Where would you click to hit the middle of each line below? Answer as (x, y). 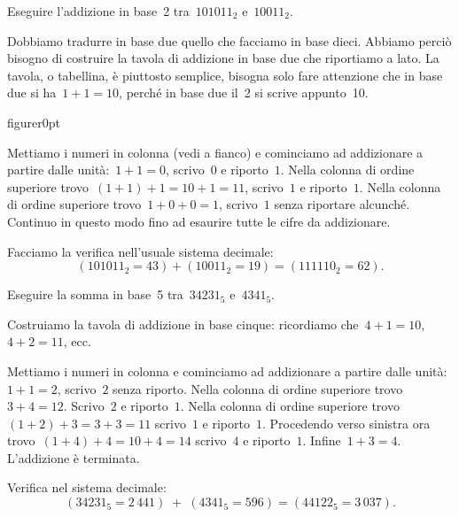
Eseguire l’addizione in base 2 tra (98, 11)
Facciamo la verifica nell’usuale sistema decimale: (140, 251)
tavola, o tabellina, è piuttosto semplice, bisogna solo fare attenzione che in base (225, 75)
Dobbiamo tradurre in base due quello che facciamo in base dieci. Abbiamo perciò (229, 40)
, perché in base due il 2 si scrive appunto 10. (244, 93)
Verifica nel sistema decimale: (87, 487)
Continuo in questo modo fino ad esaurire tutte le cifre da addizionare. (199, 221)
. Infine (322, 440)
